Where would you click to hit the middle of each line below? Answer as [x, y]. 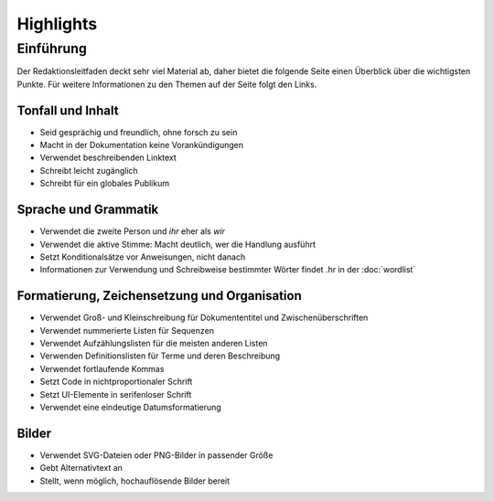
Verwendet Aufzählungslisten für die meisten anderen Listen [154, 344]
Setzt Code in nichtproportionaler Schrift [116, 382]
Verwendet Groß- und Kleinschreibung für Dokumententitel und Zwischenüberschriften [204, 318]
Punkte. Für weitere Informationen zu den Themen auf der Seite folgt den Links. [167, 84]
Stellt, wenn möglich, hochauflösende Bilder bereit [135, 481]
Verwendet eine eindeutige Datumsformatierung [130, 407]
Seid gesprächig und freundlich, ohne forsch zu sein [139, 132]
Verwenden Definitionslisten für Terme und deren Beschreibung [160, 356]
